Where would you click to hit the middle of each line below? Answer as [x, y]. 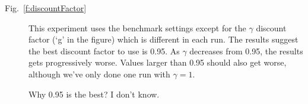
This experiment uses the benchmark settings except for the [137, 27]
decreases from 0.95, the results [246, 51]
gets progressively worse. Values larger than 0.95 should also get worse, [158, 62]
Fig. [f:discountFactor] [46, 8]
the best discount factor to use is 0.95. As [104, 51]
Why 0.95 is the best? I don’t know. [94, 94]
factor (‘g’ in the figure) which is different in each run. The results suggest [163, 39]
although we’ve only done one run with [99, 74]
